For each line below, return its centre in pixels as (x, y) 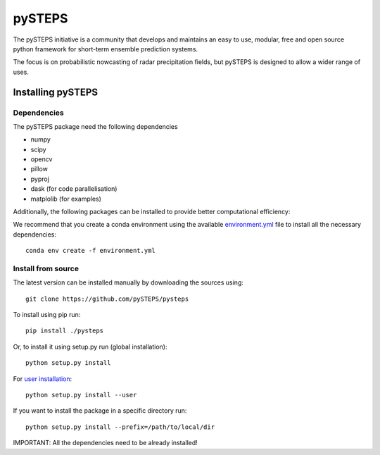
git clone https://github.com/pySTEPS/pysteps (107, 299)
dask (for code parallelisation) (74, 189)
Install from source (46, 268)
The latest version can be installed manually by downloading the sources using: (128, 282)
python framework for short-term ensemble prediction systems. (106, 49)
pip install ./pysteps (65, 331)
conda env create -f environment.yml (91, 251)
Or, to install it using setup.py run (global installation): (90, 347)
